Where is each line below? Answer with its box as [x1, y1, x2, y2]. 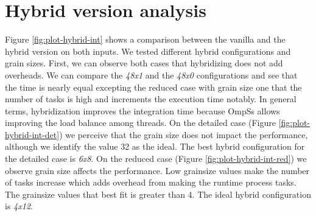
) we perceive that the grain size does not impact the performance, [59, 128, 308, 141]
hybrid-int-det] [5, 128, 60, 141]
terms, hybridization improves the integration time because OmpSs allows [5, 104, 280, 117]
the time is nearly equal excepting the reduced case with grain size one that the [5, 80, 302, 93]
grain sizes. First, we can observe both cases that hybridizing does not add [5, 57, 283, 69]
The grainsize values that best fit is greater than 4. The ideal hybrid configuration [5, 187, 311, 200]
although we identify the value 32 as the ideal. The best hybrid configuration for [5, 140, 305, 153]
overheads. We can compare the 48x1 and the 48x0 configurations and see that [5, 68, 298, 81]
